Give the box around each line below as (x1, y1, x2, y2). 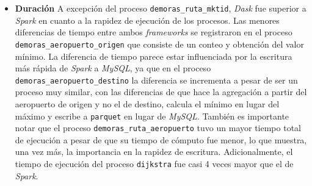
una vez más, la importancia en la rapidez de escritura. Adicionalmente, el (15, 145, 293, 158)
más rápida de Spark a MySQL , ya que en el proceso (15, 62, 211, 74)
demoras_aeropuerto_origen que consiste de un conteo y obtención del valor (15, 37, 304, 50)
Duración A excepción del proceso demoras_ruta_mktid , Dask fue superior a (15, 2, 307, 14)
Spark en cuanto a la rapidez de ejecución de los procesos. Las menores (15, 13, 280, 26)
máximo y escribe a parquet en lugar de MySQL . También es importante (15, 109, 289, 122)
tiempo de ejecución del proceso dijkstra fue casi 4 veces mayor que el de (15, 157, 294, 170)
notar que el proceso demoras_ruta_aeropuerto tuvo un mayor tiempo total (15, 121, 301, 134)
